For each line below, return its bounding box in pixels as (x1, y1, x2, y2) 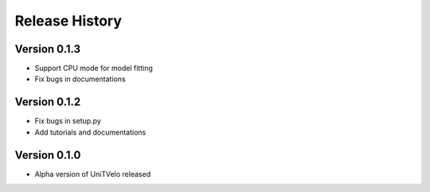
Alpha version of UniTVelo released (34, 169, 151, 178)
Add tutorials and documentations (34, 127, 147, 137)
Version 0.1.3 (14, 42, 81, 56)
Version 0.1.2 (14, 96, 81, 109)
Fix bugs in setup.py (34, 116, 101, 126)
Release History (14, 12, 123, 29)
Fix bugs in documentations (34, 74, 127, 84)
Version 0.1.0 (14, 148, 81, 162)
